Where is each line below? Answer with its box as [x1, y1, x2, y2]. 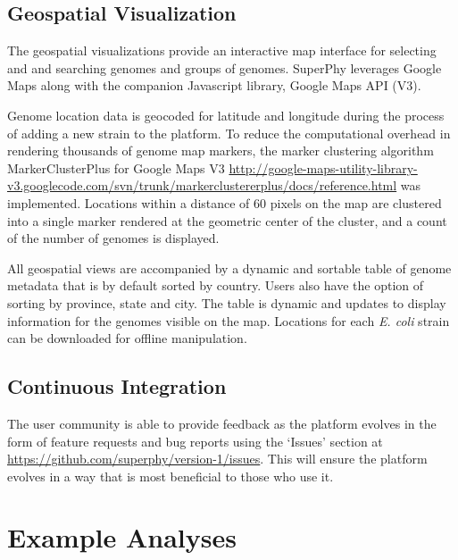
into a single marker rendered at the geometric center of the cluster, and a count [7, 211, 447, 230]
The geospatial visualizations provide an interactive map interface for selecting [7, 41, 437, 60]
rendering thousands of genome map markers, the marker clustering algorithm [7, 141, 434, 160]
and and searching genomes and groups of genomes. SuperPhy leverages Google [7, 58, 442, 77]
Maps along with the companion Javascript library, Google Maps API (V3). [7, 76, 421, 95]
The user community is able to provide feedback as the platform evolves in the [7, 414, 437, 432]
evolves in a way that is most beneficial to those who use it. [7, 466, 334, 485]
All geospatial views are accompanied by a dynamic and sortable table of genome [7, 258, 452, 277]
